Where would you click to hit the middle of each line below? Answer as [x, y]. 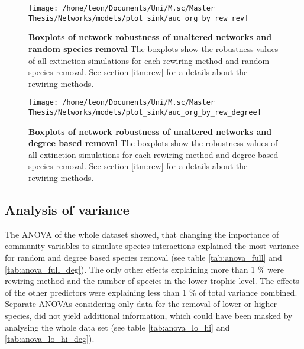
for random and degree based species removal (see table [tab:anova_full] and [143, 257]
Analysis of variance [67, 209]
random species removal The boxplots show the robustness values [153, 48]
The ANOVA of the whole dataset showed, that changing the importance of [142, 234]
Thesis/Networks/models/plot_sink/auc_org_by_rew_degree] [145, 112]
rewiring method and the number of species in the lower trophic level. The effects [152, 281]
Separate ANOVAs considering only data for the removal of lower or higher [141, 304]
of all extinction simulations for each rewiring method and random [149, 60]
